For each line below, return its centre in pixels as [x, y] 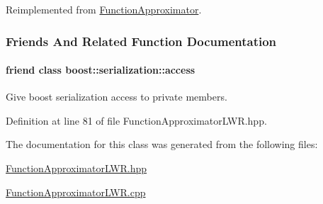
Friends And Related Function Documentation [141, 41]
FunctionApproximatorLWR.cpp [76, 192]
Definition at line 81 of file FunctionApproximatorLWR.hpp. [136, 120]
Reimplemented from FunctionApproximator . [104, 9]
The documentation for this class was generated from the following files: [162, 144]
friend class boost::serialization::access [101, 70]
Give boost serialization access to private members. [117, 97]
